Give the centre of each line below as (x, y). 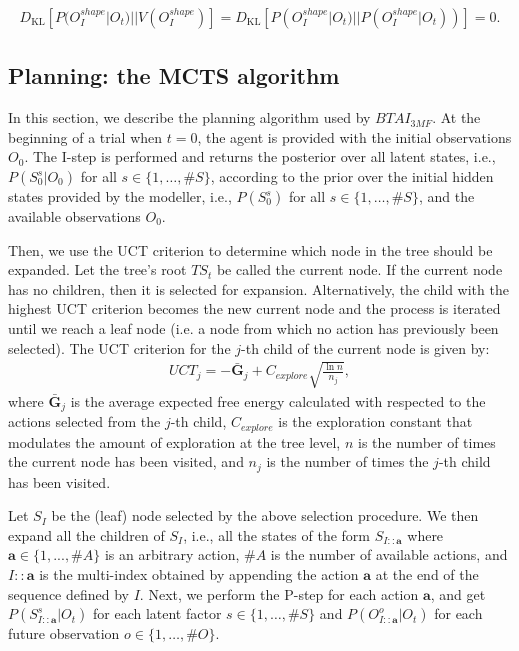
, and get (458, 593)
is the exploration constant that (375, 421)
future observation (64, 633)
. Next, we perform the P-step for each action (279, 593)
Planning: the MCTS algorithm (174, 75)
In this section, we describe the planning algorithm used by (189, 117)
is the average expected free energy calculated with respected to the (278, 400)
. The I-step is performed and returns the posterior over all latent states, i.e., (260, 156)
